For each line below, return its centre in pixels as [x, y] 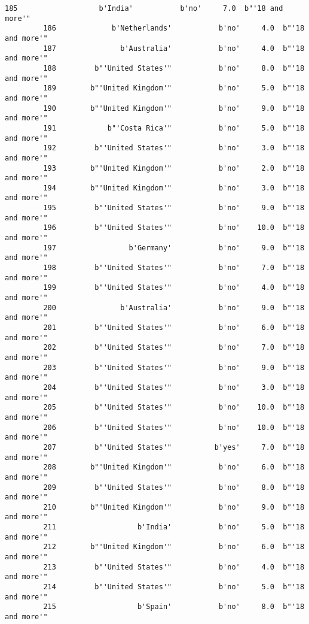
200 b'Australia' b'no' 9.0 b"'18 [174, 308]
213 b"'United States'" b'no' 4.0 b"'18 [174, 567]
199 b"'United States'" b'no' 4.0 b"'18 [174, 288]
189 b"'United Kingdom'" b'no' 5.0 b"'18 [174, 88]
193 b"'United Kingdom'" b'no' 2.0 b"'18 [174, 168]
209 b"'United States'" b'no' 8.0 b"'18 [174, 487]
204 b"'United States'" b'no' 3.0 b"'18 [174, 387]
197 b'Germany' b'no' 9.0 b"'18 [174, 248]
